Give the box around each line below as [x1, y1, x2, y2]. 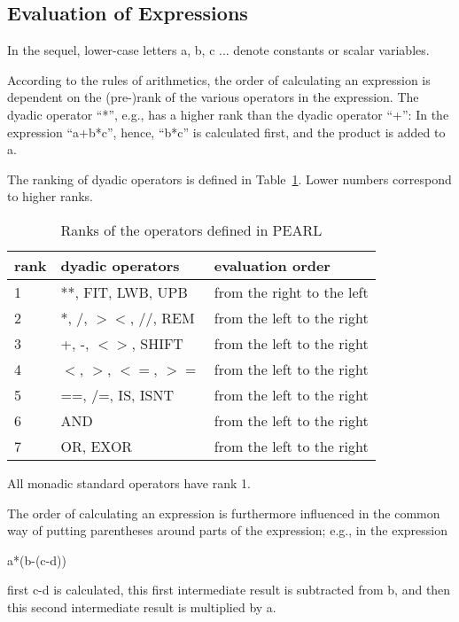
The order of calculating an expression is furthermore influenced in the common [7, 503, 440, 522]
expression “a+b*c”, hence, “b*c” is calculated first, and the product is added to [7, 122, 446, 141]
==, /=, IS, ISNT [60, 384, 175, 405]
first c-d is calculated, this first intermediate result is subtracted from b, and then [7, 580, 451, 599]
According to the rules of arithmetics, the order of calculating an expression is [7, 70, 431, 89]
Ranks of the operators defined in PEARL [60, 219, 323, 240]
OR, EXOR [60, 435, 133, 456]
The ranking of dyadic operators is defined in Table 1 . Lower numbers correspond [7, 169, 452, 188]
